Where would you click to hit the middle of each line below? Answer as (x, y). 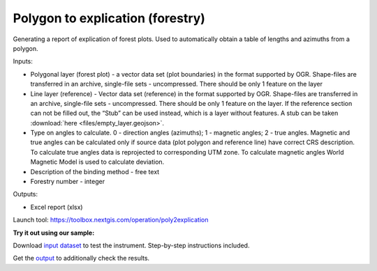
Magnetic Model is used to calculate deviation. (97, 162)
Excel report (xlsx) (57, 207)
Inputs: (23, 61)
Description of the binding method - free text (95, 171)
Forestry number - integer (67, 182)
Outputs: (25, 194)
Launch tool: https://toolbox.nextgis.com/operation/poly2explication (111, 220)
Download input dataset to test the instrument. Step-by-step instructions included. (131, 245)
